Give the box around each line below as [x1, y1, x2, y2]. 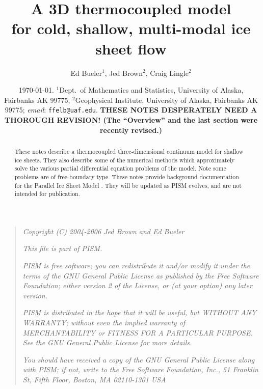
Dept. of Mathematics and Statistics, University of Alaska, [59, 85, 244, 95]
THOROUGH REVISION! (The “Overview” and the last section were [4, 114, 258, 125]
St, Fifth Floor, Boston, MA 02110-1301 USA [22, 374, 166, 384]
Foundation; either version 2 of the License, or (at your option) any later [22, 280, 252, 291]
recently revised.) [99, 124, 162, 135]
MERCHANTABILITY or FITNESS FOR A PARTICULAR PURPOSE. [22, 327, 253, 338]
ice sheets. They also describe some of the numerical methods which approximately [14, 155, 235, 164]
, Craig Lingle [145, 67, 189, 78]
